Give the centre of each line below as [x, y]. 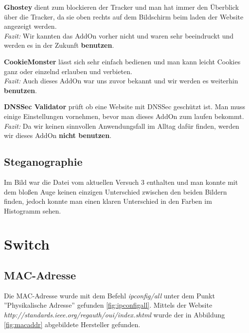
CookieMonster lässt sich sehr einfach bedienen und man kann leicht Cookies [122, 61]
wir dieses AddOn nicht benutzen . [58, 135]
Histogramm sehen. [33, 210]
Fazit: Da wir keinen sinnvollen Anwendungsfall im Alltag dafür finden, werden [122, 126]
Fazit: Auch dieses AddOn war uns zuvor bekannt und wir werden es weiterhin [121, 81]
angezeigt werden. [30, 26]
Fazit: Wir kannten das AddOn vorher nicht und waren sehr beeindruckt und [119, 35]
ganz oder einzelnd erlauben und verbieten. [68, 71]
